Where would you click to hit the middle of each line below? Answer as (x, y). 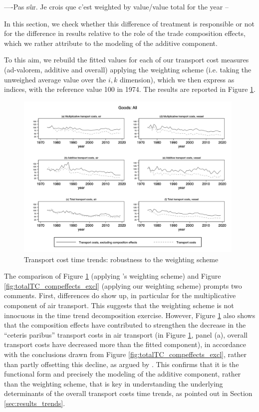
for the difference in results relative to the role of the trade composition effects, (125, 33)
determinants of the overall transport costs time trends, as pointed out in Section (128, 393)
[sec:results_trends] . (35, 403)
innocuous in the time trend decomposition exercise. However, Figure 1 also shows (130, 315)
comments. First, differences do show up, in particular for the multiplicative (120, 295)
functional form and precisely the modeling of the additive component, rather (123, 374)
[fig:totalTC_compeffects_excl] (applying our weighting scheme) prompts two (123, 285)
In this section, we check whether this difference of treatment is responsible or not (129, 23)
